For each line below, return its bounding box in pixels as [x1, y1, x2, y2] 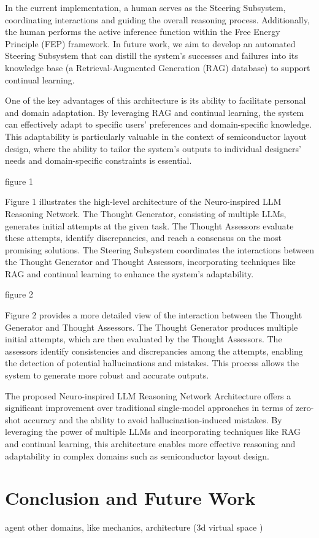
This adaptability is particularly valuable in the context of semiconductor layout [5, 129, 307, 142]
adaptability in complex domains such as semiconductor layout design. [5, 449, 269, 462]
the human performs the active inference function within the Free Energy [5, 25, 280, 38]
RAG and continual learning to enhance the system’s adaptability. [5, 267, 254, 280]
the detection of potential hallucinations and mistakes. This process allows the [5, 356, 299, 369]
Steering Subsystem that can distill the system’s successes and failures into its [5, 49, 298, 62]
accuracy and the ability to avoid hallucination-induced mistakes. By [23, 413, 282, 426]
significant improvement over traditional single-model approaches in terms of [5, 401, 293, 414]
